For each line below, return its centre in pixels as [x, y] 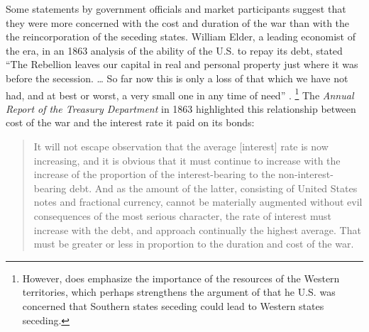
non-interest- [306, 174]
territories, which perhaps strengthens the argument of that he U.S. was [179, 292]
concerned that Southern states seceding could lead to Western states [173, 305]
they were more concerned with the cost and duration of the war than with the [178, 22]
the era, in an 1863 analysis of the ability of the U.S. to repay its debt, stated [174, 50]
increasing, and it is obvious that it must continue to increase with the [187, 160]
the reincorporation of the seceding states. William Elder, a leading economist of [181, 37]
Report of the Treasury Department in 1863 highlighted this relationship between [181, 108]
